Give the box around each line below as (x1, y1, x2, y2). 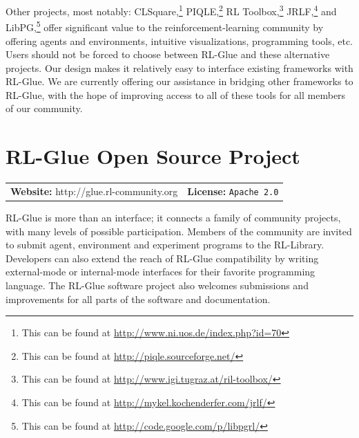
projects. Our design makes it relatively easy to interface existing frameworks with (6, 60, 353, 75)
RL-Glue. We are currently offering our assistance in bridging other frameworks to (6, 74, 353, 89)
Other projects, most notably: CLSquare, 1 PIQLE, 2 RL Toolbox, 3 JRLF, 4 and (6, 2, 337, 18)
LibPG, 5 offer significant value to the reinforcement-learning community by (6, 18, 324, 34)
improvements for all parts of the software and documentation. (6, 291, 271, 306)
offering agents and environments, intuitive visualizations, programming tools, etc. (6, 33, 353, 48)
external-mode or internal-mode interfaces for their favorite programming (6, 264, 316, 279)
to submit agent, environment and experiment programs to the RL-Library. (6, 237, 324, 252)
